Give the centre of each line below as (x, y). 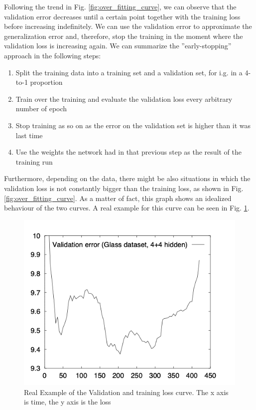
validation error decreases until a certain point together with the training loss (122, 16)
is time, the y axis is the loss (67, 402)
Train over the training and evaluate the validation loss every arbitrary (124, 99)
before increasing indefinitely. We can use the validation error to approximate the (128, 26)
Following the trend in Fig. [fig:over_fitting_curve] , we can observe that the (120, 6)
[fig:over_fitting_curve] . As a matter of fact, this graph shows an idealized (118, 198)
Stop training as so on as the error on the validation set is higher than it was (133, 125)
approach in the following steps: (53, 55)
